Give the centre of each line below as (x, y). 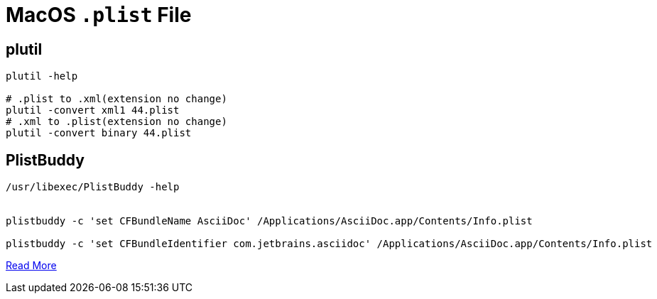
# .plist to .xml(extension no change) (116, 99)
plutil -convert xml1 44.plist (93, 110)
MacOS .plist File (99, 15)
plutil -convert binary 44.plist (99, 133)
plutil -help (42, 76)
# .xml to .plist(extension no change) (116, 122)
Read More (31, 266)
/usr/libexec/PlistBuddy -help (93, 187)
